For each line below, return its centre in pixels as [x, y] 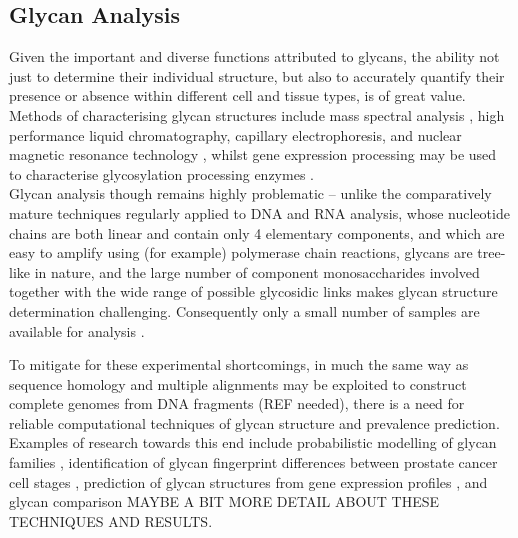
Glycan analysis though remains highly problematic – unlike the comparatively [250, 193]
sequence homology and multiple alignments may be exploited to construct [238, 383]
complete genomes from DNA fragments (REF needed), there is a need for [237, 403]
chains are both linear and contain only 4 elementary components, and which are [257, 232]
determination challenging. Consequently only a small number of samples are [244, 310]
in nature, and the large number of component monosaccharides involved [257, 271]
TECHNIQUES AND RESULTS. [111, 520]
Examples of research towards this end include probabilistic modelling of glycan [253, 442]
